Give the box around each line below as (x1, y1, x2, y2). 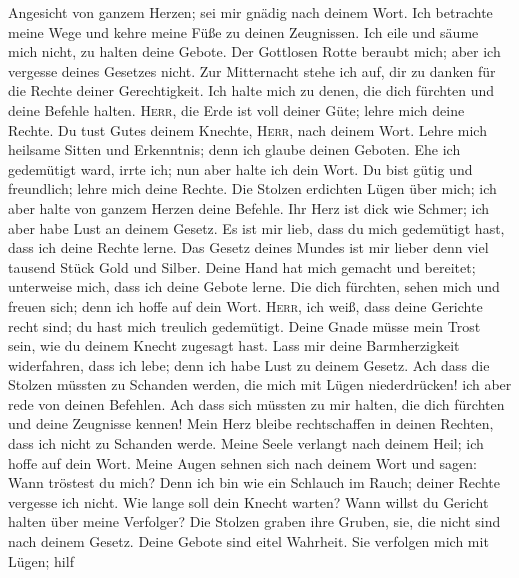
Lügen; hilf (8, 550, 74, 571)
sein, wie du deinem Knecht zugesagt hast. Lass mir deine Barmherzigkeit (8, 335, 460, 356)
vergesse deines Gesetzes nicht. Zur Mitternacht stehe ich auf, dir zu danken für (8, 60, 496, 81)
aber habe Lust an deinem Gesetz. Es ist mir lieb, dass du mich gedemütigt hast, (8, 217, 505, 238)
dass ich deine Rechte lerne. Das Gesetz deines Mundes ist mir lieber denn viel (8, 237, 489, 258)
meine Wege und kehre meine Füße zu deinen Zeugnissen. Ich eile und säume (8, 21, 479, 42)
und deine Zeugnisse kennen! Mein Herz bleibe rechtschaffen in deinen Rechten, (8, 413, 494, 434)
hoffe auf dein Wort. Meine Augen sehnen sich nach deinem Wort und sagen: (8, 452, 477, 473)
